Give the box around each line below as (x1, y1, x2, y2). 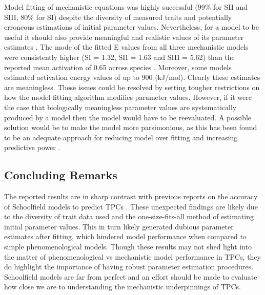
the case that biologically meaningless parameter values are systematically (4, 101, 237, 112)
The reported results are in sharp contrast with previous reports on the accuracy (4, 191, 258, 202)
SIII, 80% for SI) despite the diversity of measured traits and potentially (4, 11, 232, 22)
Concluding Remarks (4, 167, 117, 183)
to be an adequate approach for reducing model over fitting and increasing (4, 132, 238, 142)
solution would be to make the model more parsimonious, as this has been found (4, 122, 257, 133)
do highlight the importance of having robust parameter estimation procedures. (4, 261, 253, 272)
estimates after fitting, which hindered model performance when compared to (4, 231, 247, 242)
